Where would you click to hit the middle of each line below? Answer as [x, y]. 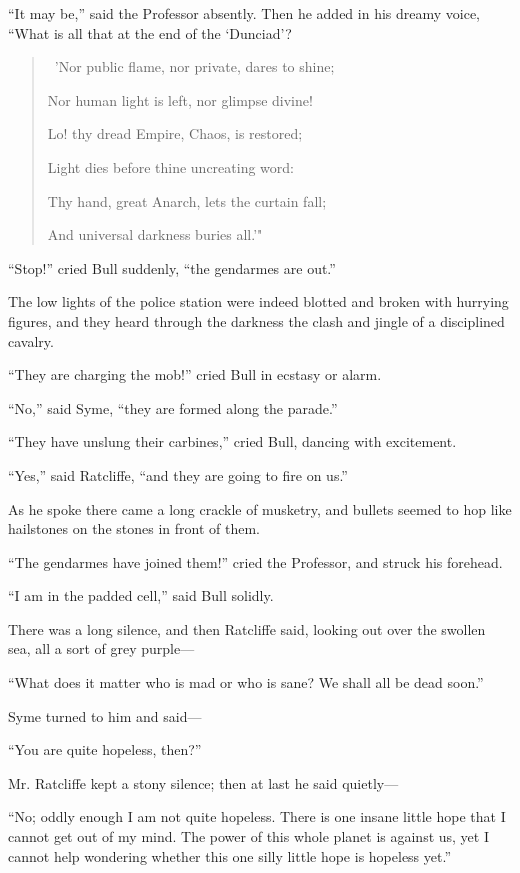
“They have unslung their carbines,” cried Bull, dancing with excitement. [232, 441]
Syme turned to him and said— [105, 715]
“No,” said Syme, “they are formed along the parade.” [173, 407]
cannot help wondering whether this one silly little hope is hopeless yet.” [230, 855]
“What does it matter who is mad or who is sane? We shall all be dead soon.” [246, 682]
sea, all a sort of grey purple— [101, 648]
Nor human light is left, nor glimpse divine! [180, 99]
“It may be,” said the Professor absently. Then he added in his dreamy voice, [244, 13]
